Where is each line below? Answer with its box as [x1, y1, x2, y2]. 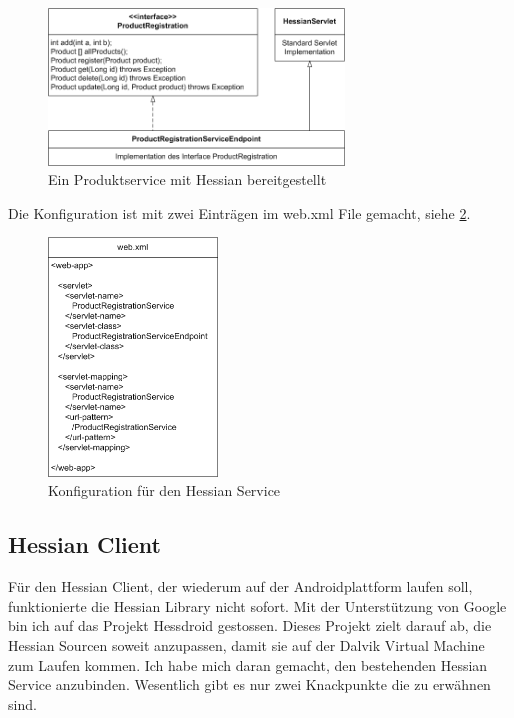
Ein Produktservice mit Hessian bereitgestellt [48, 169, 327, 190]
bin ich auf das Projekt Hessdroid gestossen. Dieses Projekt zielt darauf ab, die [8, 615, 492, 636]
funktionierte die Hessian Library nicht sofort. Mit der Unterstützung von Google [8, 595, 507, 616]
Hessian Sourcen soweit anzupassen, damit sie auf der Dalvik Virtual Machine [8, 634, 485, 655]
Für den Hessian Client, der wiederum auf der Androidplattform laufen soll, [8, 576, 473, 597]
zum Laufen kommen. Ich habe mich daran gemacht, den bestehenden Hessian [8, 654, 488, 675]
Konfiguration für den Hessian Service [48, 480, 281, 501]
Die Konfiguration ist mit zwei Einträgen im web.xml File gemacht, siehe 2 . [8, 202, 471, 223]
